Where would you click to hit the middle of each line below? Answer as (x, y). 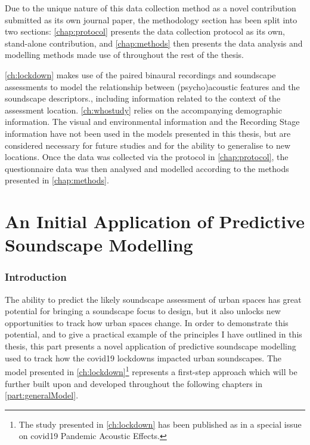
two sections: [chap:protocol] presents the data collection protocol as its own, (145, 31)
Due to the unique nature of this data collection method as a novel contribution (151, 8)
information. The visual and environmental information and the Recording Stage (152, 122)
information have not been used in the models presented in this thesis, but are (148, 133)
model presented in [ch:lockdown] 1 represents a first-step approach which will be (151, 371)
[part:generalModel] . (42, 395)
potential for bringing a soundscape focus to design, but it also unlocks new (143, 311)
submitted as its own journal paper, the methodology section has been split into (151, 19)
